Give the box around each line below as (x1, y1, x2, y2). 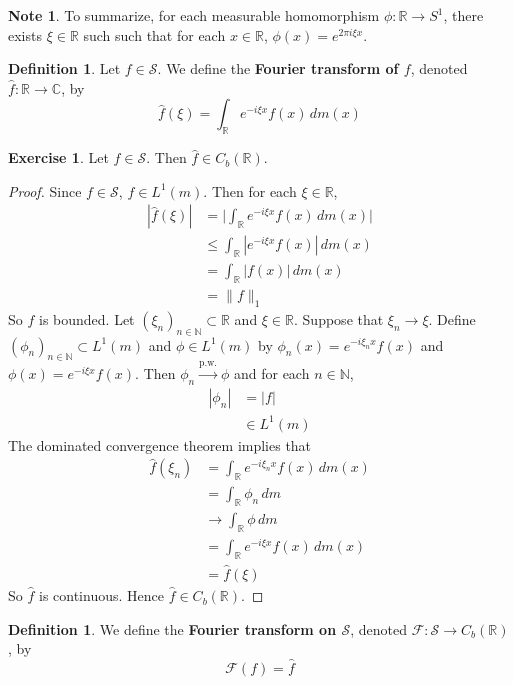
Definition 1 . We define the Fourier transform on (8, 618, 337, 639)
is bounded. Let (38, 308, 135, 329)
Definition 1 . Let (8, 58, 121, 79)
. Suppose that (294, 308, 384, 329)
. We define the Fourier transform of (157, 58, 399, 79)
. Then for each (203, 180, 297, 201)
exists (8, 24, 42, 45)
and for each (233, 363, 310, 384)
